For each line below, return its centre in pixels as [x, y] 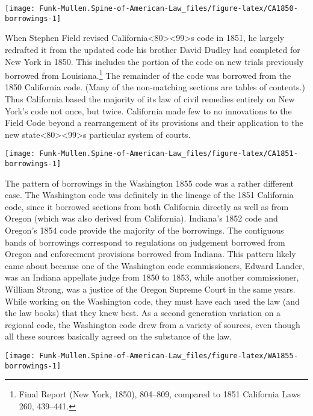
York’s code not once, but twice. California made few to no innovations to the [148, 110]
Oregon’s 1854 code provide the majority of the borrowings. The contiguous [144, 230]
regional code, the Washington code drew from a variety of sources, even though [153, 324]
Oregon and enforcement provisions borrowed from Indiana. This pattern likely [150, 254]
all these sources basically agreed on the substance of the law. [119, 336]
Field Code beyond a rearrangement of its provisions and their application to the [154, 123]
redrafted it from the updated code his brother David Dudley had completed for [153, 49]
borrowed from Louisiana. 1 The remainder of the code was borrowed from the [148, 74]
